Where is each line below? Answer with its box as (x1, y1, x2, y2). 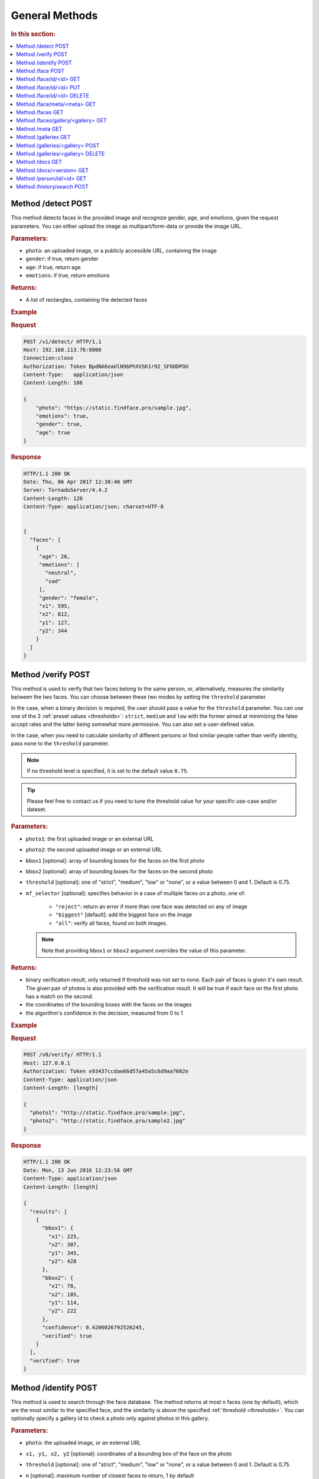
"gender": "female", (38, 595, 99, 601)
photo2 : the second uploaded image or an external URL (25, 846, 162, 853)
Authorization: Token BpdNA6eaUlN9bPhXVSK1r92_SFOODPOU (23, 363, 189, 370)
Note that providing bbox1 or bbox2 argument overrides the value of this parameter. (41, 947, 247, 954)
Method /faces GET (16, 108, 64, 115)
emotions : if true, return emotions (25, 272, 110, 279)
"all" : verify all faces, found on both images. (55, 919, 168, 926)
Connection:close (23, 355, 74, 361)
